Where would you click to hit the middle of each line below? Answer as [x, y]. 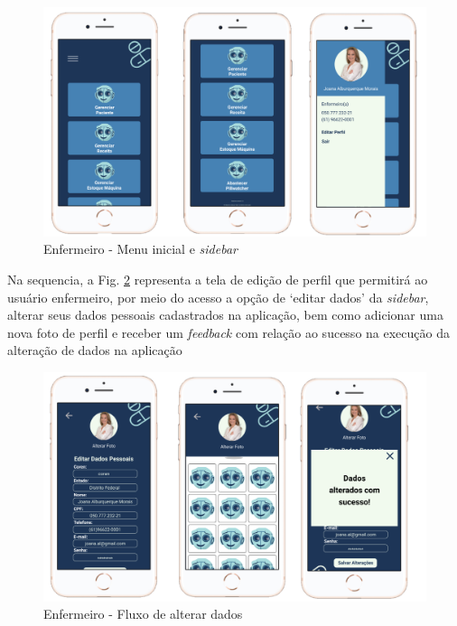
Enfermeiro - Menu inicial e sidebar [140, 249]
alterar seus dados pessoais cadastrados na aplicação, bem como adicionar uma [225, 315]
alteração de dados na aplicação [95, 350]
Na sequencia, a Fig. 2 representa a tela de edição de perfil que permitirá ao [218, 279]
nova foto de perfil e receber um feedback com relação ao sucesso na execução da [228, 332]
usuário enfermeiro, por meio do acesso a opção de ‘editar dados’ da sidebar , [218, 297]
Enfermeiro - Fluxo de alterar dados [143, 614]
